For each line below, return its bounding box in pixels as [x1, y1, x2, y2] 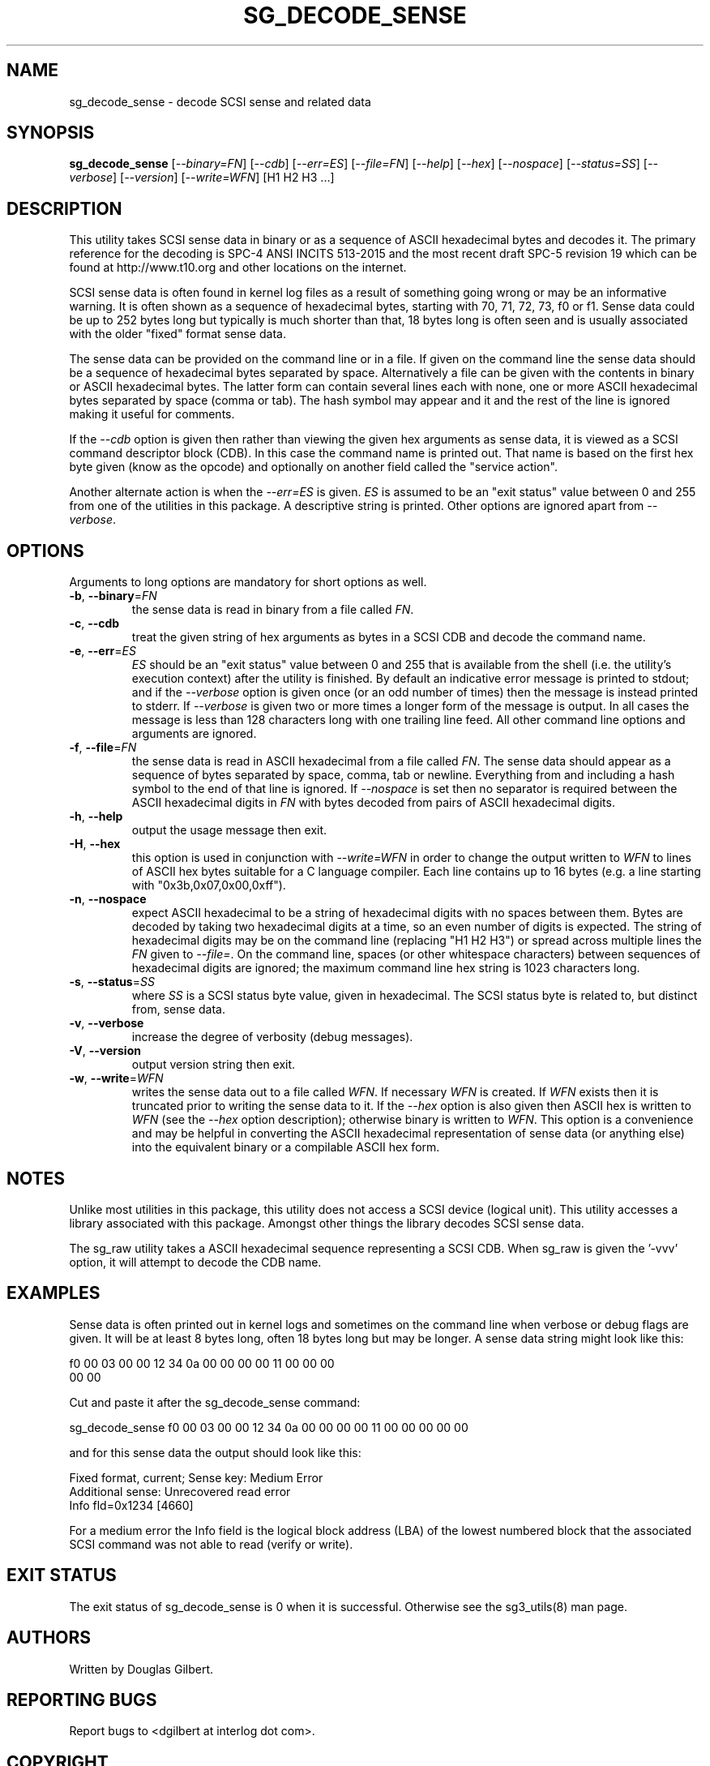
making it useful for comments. [69, 407, 235, 422]
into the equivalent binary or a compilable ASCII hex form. [131, 1140, 440, 1155]
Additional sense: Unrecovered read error [69, 1484, 291, 1498]
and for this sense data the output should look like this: [69, 1445, 361, 1460]
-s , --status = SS [69, 975, 155, 989]
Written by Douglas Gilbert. [69, 1661, 214, 1676]
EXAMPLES [6, 1283, 101, 1304]
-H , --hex [69, 837, 121, 851]
